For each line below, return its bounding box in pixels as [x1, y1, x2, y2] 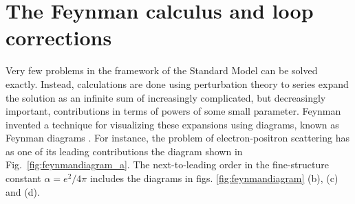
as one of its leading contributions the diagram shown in [6, 144, 243, 158]
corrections [6, 23, 112, 52]
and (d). [6, 184, 40, 199]
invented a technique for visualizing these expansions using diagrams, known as [6, 117, 339, 131]
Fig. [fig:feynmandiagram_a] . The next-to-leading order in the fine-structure [6, 157, 329, 172]
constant [6, 171, 41, 185]
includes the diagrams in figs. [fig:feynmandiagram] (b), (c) [89, 171, 338, 185]
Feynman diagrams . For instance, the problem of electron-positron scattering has [6, 131, 349, 145]
